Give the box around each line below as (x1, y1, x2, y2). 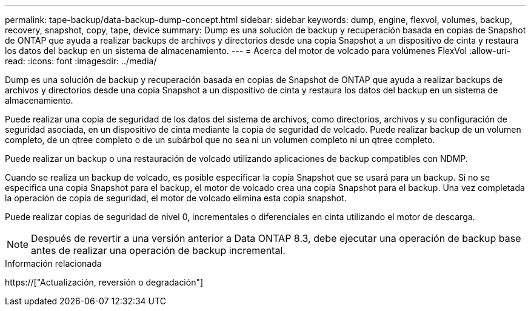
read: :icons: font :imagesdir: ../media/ (5, 56, 157, 66)
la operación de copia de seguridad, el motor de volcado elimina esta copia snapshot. (5, 193, 347, 203)
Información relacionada (5, 258, 102, 269)
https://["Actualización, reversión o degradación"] (5, 277, 204, 287)
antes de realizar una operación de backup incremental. (31, 244, 286, 256)
